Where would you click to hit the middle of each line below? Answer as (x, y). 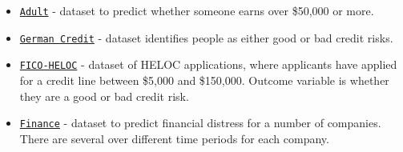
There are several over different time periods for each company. (174, 138)
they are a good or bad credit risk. (104, 96)
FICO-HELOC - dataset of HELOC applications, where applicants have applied (208, 64)
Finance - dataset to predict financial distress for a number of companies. (200, 123)
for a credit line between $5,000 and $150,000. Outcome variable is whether (204, 80)
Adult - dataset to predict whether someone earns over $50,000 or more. (197, 10)
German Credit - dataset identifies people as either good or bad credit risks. (206, 37)
